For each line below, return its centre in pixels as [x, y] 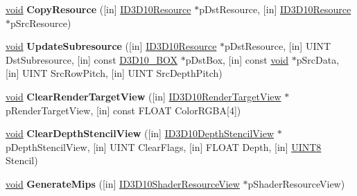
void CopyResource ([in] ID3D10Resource [98, 9]
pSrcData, [318, 59]
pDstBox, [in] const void [237, 59]
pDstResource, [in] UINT [278, 46]
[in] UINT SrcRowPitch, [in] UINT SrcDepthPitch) [114, 73]
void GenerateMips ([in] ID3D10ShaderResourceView [123, 183]
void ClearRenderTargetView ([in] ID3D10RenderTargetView [143, 96]
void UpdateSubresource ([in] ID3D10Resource [111, 46]
